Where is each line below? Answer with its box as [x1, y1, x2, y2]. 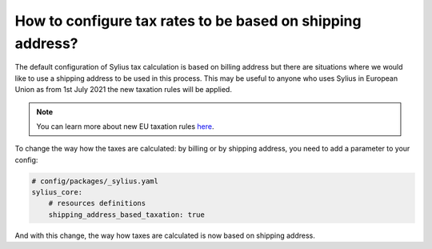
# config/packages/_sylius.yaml [31, 176, 159, 186]
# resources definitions [48, 199, 146, 208]
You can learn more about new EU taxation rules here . [36, 121, 214, 131]
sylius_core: [31, 188, 83, 197]
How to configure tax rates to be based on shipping [14, 12, 362, 30]
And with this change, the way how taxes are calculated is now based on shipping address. [14, 231, 316, 240]
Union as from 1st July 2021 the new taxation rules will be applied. [14, 85, 232, 94]
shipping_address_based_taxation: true [48, 210, 206, 219]
